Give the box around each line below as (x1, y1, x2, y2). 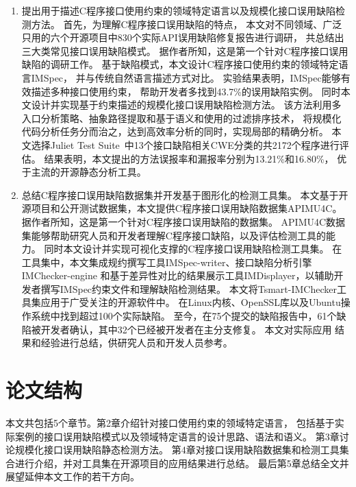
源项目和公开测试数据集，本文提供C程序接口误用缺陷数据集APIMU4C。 (21, 201, 342, 215)
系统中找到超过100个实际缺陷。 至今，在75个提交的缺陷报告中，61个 (31, 309, 337, 323)
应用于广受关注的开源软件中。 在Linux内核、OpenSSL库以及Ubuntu (40, 295, 341, 309)
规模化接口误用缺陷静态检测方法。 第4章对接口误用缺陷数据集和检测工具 (14, 442, 340, 457)
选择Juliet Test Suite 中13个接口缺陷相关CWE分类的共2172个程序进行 (31, 137, 340, 152)
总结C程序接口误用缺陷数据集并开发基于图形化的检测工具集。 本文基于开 (21, 187, 348, 202)
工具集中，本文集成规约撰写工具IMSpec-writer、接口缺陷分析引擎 (21, 254, 312, 269)
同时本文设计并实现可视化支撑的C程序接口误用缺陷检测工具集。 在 (44, 241, 342, 256)
